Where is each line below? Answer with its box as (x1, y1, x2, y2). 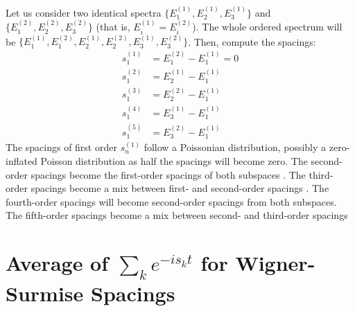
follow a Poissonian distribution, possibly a (144, 140, 327, 154)
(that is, (96, 19, 130, 34)
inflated (6, 153, 37, 168)
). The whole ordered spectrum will (192, 19, 343, 34)
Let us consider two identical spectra (6, 5, 162, 19)
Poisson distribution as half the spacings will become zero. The (40, 153, 308, 168)
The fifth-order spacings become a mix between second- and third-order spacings (6, 208, 348, 222)
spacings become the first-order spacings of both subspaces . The (31, 167, 306, 181)
